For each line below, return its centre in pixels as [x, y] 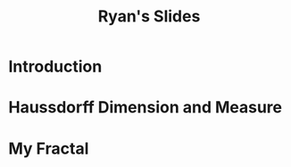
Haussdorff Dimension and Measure [145, 108]
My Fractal [49, 148]
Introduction [55, 67]
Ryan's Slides [149, 17]
